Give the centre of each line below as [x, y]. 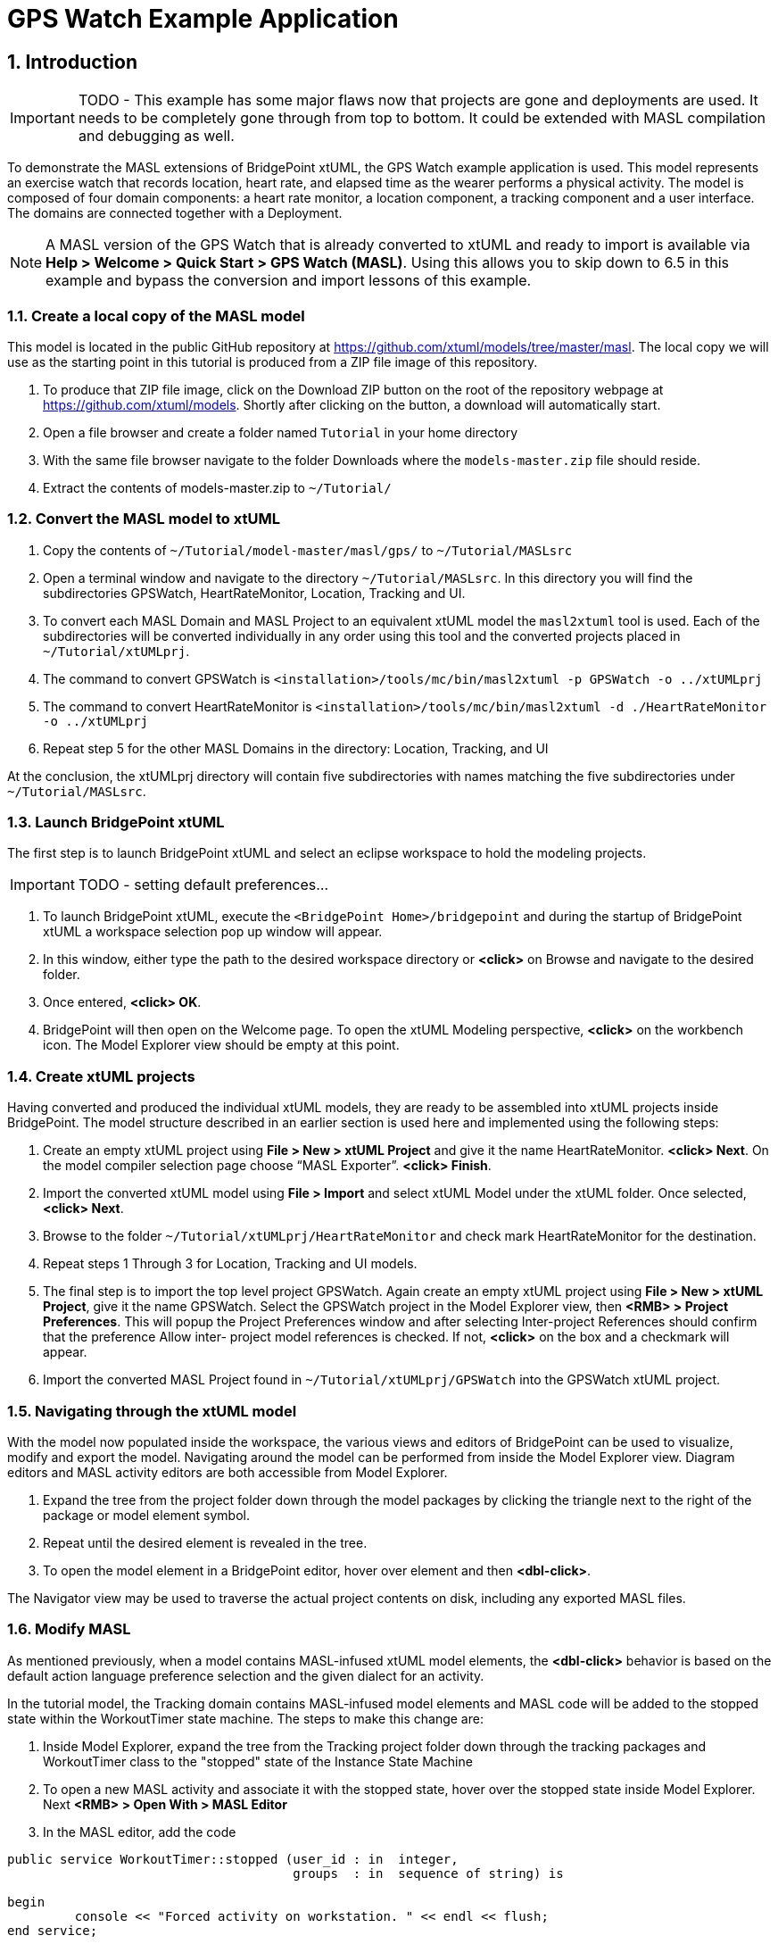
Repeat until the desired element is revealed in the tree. [205, 1542]
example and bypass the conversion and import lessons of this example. [289, 281]
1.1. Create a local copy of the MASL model [156, 316]
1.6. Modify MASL [69, 1629]
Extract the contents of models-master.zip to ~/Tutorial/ [217, 487]
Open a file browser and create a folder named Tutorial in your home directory [281, 432]
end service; [53, 1930]
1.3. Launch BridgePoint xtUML [116, 822]
